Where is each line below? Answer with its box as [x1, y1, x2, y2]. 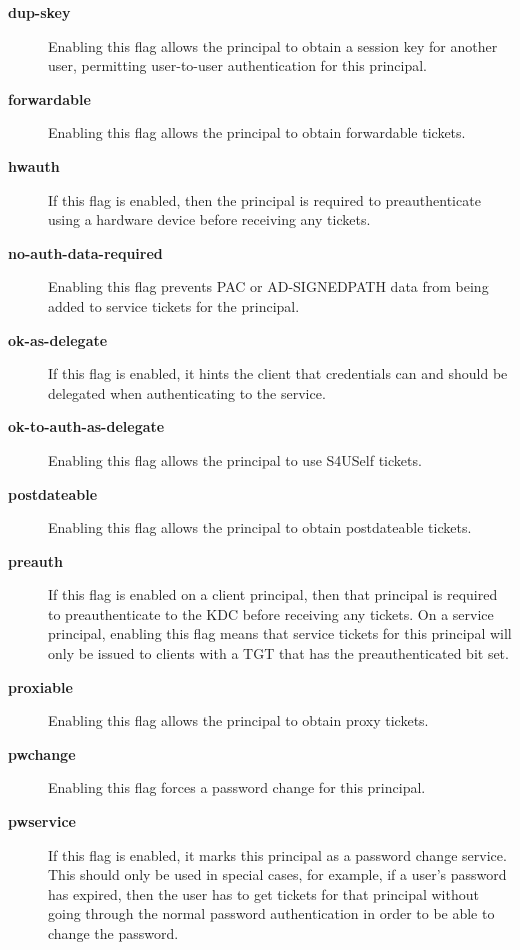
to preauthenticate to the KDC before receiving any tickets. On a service [48, 603, 494, 624]
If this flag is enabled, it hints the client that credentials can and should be [48, 363, 508, 384]
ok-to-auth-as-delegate [8, 416, 165, 437]
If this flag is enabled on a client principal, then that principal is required [48, 584, 498, 605]
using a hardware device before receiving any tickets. [48, 209, 371, 230]
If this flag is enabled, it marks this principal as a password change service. [48, 844, 507, 865]
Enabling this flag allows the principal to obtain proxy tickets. [48, 710, 429, 731]
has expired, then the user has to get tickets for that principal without [48, 883, 479, 904]
